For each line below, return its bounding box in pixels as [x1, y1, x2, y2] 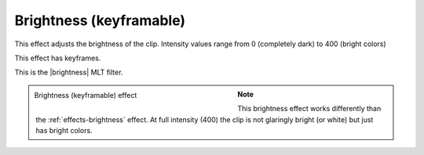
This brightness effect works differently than [237, 104, 382, 114]
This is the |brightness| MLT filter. [14, 67, 123, 77]
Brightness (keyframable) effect [34, 90, 137, 99]
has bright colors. [35, 125, 93, 135]
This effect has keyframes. [14, 53, 101, 63]
